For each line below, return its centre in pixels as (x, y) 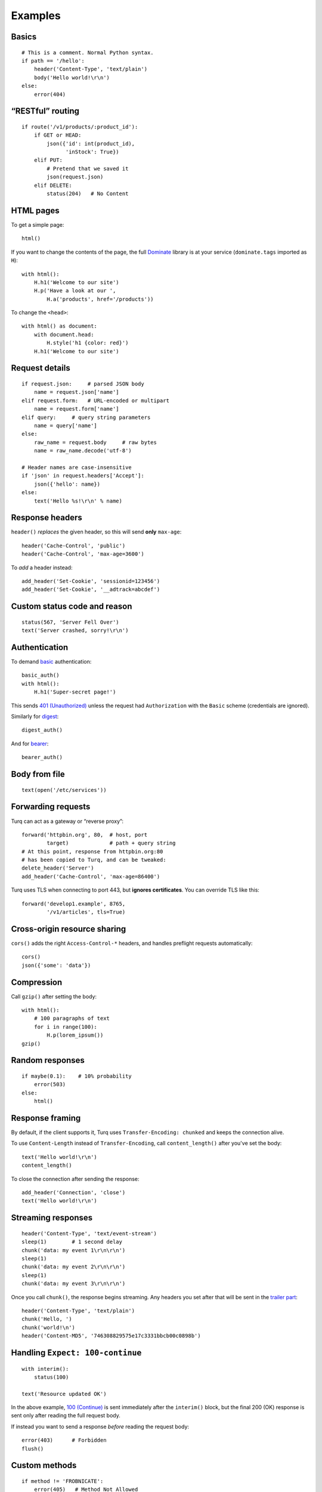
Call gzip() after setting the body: (54, 996)
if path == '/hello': (53, 61)
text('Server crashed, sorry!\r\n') (75, 631)
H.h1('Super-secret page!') (75, 692)
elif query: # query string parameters (86, 417)
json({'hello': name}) (67, 484)
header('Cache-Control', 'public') (74, 545)
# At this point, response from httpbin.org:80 (92, 851)
